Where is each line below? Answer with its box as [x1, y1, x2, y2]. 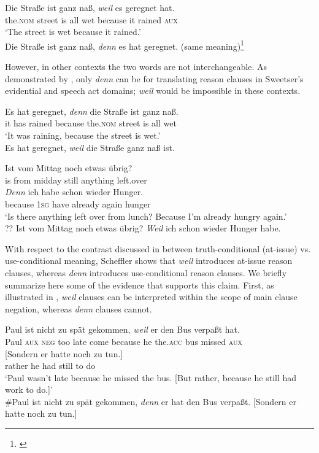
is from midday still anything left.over [5, 173, 147, 186]
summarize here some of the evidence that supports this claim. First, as [5, 278, 274, 291]
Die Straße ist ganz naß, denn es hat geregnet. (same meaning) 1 [5, 37, 244, 52]
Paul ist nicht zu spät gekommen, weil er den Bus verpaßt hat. [5, 323, 240, 336]
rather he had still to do [5, 359, 96, 372]
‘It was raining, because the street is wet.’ [5, 129, 161, 141]
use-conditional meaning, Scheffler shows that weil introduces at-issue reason [5, 254, 293, 267]
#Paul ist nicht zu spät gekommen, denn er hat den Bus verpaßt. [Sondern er [5, 395, 296, 408]
